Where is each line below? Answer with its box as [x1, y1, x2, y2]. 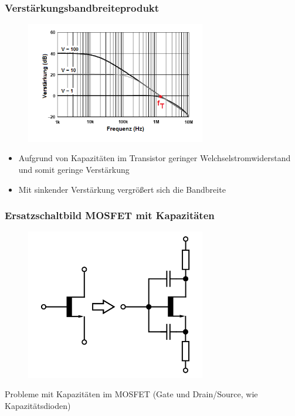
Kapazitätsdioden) [5, 399, 71, 411]
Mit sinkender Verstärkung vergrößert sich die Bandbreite [18, 183, 226, 195]
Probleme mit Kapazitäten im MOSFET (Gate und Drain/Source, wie [5, 388, 258, 400]
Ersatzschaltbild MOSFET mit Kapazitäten [5, 208, 215, 223]
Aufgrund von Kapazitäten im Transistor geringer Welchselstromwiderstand [18, 152, 291, 164]
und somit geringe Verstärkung [18, 163, 130, 175]
